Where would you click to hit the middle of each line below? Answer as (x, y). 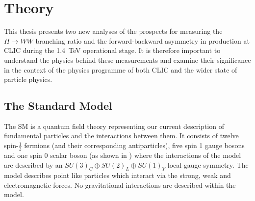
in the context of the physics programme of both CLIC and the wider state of (121, 69)
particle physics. (28, 79)
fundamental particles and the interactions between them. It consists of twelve (121, 136)
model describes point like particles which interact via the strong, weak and (117, 175)
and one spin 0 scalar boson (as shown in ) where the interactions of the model (123, 155)
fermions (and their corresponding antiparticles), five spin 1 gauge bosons (134, 145)
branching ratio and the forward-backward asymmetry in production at (142, 40)
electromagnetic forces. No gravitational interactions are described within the (120, 185)
